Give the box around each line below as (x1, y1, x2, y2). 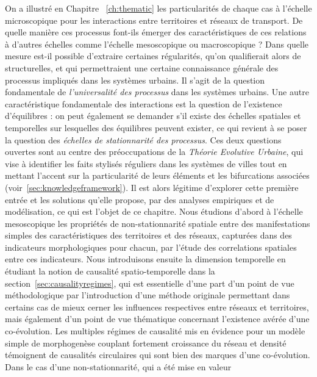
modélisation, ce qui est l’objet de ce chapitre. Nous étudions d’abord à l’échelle (5, 205, 303, 218)
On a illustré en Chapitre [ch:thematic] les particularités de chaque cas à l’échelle (5, 2, 312, 14)
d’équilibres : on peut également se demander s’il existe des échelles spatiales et (5, 109, 301, 122)
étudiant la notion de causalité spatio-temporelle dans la (5, 265, 215, 278)
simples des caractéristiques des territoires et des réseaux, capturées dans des (5, 229, 292, 242)
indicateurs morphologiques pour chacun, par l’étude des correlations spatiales (5, 240, 297, 253)
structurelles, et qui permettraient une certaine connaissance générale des (5, 61, 279, 74)
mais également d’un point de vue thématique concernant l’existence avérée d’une (5, 312, 310, 325)
